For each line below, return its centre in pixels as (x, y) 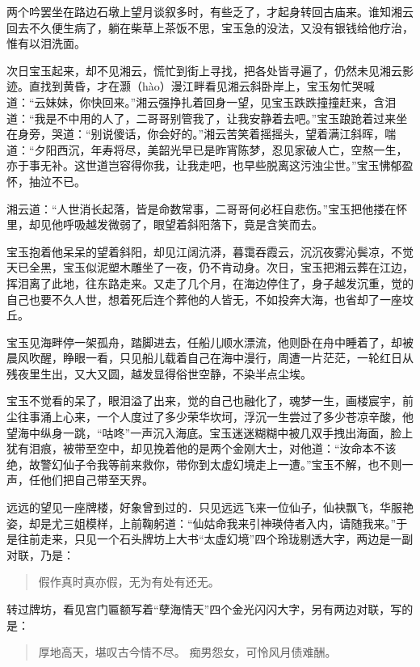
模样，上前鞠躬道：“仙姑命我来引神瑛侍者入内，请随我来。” (241, 523)
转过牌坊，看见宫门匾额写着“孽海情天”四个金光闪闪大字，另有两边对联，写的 (210, 609)
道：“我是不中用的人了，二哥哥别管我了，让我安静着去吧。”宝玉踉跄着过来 (202, 118)
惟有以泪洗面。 (46, 43)
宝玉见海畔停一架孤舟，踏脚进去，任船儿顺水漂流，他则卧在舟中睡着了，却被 (210, 342)
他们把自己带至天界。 (97, 480)
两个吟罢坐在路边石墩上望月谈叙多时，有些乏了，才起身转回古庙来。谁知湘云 (210, 11)
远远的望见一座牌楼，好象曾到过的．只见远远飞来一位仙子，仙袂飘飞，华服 (204, 507)
